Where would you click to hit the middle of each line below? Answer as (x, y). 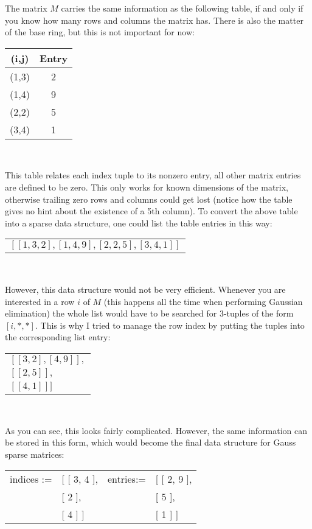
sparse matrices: (35, 454)
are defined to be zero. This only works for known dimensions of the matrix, (147, 187)
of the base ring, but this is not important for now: (100, 32)
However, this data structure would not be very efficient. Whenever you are (145, 289)
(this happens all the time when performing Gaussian (203, 301)
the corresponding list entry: (58, 337)
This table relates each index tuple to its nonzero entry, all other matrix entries (153, 175)
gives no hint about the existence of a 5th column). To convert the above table (151, 211)
